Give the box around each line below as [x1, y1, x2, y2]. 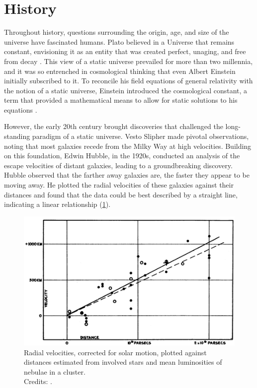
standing [4, 131, 30, 141]
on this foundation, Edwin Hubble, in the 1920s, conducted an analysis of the [4, 150, 240, 161]
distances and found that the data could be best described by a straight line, [4, 189, 238, 199]
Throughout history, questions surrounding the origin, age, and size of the [4, 27, 229, 37]
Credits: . [24, 376, 52, 387]
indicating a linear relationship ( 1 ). [4, 199, 111, 209]
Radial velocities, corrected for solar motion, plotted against [24, 347, 207, 357]
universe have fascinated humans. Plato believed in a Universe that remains [4, 36, 235, 47]
